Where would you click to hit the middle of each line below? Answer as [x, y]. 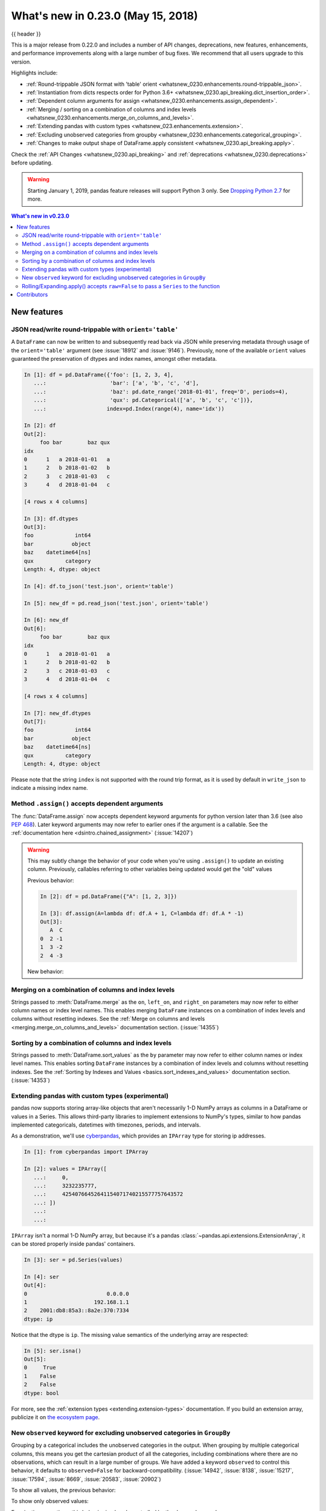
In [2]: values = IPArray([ [65, 1169]
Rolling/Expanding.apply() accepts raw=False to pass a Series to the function [121, 286]
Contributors [32, 295]
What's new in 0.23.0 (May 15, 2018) [105, 16]
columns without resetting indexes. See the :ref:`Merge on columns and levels [108, 1019]
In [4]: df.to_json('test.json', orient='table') [99, 586]
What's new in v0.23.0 [40, 216]
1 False [40, 1376]
